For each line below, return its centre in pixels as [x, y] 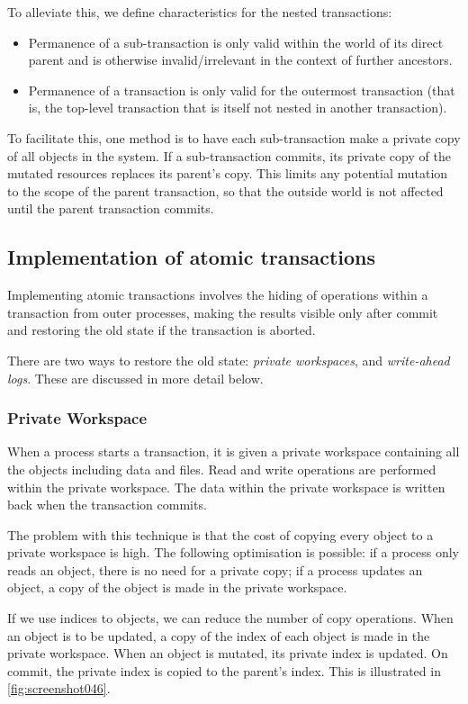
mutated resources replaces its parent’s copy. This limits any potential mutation [228, 173]
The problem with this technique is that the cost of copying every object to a [220, 534]
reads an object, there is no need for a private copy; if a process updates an [215, 569]
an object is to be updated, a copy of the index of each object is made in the [219, 635]
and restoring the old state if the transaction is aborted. [162, 330]
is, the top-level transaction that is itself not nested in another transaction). [238, 108]
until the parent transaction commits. [111, 208]
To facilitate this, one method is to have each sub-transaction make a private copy [234, 137]
